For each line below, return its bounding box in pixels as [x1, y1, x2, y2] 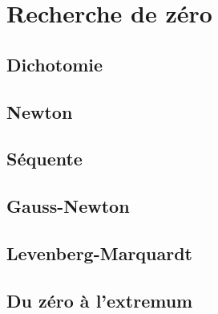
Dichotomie [6, 51, 103, 76]
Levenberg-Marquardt [6, 240, 193, 265]
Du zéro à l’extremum [6, 287, 193, 312]
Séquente [6, 146, 83, 171]
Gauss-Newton [6, 194, 130, 218]
